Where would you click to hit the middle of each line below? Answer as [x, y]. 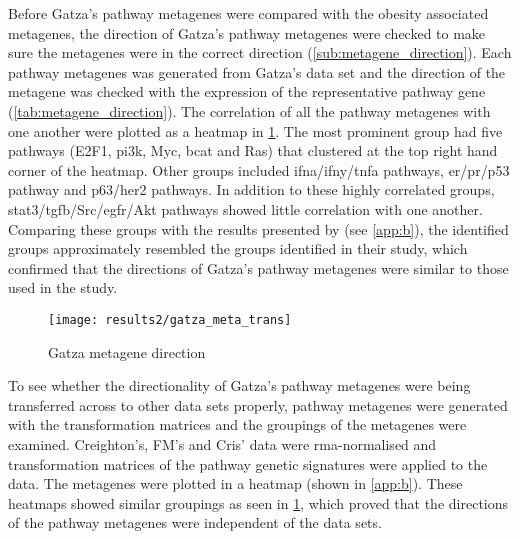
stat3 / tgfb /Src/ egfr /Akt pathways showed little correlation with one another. [245, 208]
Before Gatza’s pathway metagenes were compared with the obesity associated [248, 13]
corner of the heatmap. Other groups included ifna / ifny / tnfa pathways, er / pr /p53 [259, 169]
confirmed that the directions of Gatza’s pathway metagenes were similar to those [258, 267]
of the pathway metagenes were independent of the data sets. [195, 522]
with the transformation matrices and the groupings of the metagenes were [237, 424]
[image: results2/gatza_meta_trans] [170, 319]
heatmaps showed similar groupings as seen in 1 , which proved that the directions [258, 502]
